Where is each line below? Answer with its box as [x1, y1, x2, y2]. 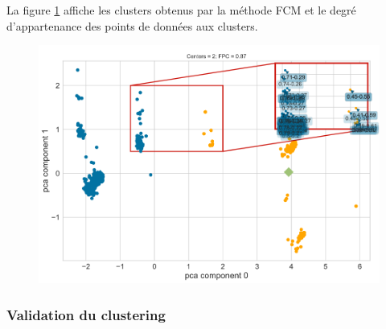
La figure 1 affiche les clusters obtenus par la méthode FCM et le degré [6, 2, 356, 18]
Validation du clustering [6, 304, 166, 324]
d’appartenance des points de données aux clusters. [6, 17, 258, 34]
